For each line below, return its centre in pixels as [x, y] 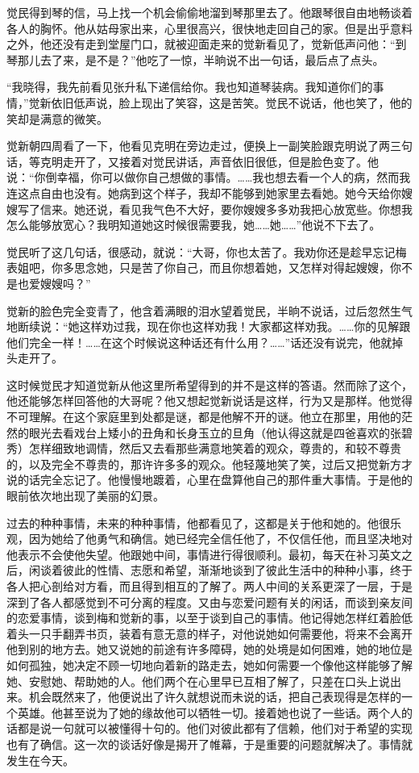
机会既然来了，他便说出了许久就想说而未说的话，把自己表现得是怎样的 [215, 697]
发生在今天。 [40, 760]
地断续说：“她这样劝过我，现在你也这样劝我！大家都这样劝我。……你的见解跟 [209, 326]
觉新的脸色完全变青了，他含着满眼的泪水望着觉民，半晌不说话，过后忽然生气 [209, 310]
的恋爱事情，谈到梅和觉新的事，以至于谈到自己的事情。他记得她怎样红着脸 [204, 618]
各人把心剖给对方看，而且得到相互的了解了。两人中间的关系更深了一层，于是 [209, 586]
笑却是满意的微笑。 [57, 118]
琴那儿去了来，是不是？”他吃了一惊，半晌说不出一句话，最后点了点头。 [195, 59]
